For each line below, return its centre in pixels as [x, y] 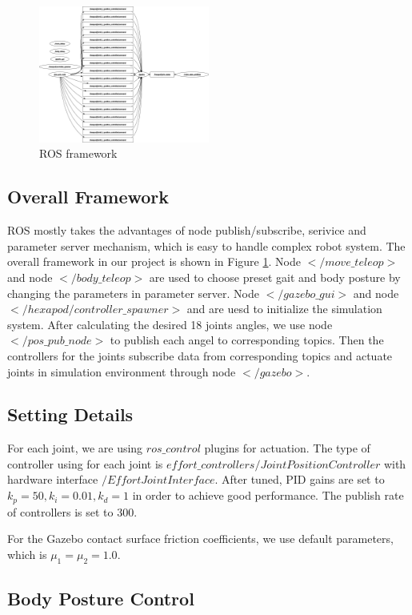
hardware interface [53, 479]
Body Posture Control [101, 598]
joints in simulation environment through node [122, 371]
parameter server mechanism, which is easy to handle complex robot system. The [206, 245]
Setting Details [70, 414]
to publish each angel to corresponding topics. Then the [247, 340]
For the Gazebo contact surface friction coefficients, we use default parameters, [200, 539]
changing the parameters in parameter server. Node [133, 293]
